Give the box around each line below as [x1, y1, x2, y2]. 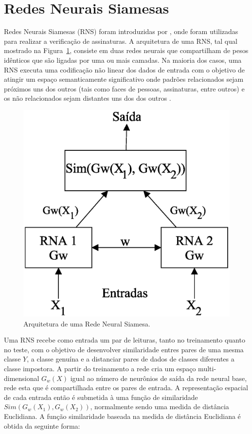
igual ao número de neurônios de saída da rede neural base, [70, 373, 247, 383]
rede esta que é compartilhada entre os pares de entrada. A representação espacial [4, 382, 248, 393]
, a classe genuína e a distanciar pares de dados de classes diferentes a [27, 354, 234, 364]
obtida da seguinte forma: [4, 420, 80, 431]
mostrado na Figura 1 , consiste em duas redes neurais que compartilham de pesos [4, 45, 249, 55]
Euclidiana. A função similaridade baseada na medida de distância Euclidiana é [4, 411, 241, 421]
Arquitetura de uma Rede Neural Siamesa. [23, 318, 150, 328]
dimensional [4, 373, 39, 383]
